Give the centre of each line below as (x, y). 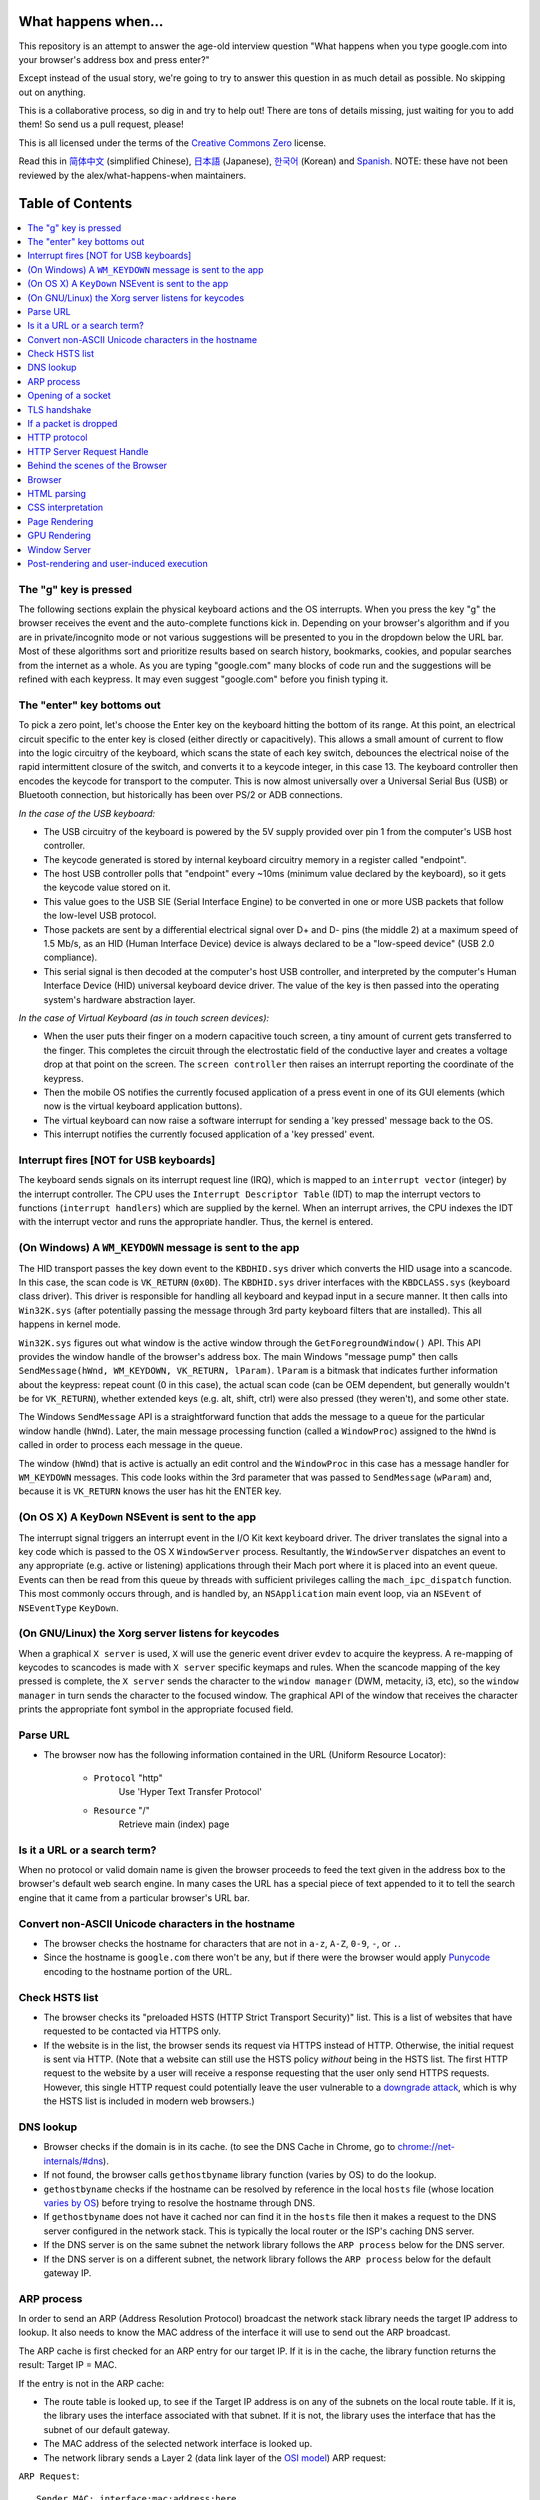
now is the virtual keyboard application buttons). (143, 1106)
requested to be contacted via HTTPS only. (132, 2031)
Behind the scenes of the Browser (97, 466)
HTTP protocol (57, 437)
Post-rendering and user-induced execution (118, 563)
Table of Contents (75, 203)
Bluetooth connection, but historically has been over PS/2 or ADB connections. (181, 795)
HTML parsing (57, 493)
